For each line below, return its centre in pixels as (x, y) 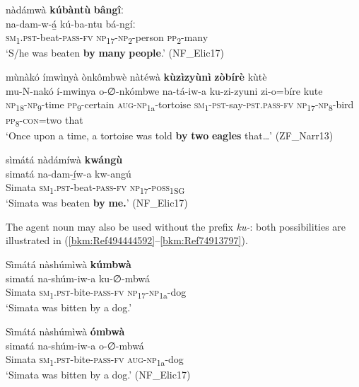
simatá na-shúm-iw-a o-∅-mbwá (75, 345)
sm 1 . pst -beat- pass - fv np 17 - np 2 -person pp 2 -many (107, 38)
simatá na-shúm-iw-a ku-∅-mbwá (78, 278)
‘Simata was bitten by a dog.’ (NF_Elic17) (98, 375)
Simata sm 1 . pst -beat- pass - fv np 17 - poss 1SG (95, 188)
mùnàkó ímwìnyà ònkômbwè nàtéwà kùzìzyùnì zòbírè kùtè (136, 76)
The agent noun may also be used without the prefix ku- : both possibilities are (176, 226)
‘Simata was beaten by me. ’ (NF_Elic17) (97, 203)
